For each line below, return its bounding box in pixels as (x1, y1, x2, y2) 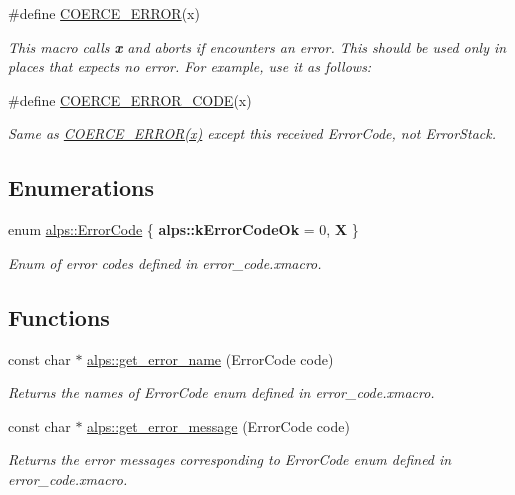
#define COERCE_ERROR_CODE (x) (8, 89, 252, 110)
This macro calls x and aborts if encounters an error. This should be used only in (8, 36, 507, 57)
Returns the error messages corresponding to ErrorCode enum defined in (8, 449, 452, 470)
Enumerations (8, 172, 155, 203)
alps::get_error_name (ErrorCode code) (87, 348, 334, 369)
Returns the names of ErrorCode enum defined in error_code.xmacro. (8, 382, 435, 403)
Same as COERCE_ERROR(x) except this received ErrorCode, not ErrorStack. (8, 123, 496, 144)
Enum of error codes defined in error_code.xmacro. (8, 252, 322, 273)
